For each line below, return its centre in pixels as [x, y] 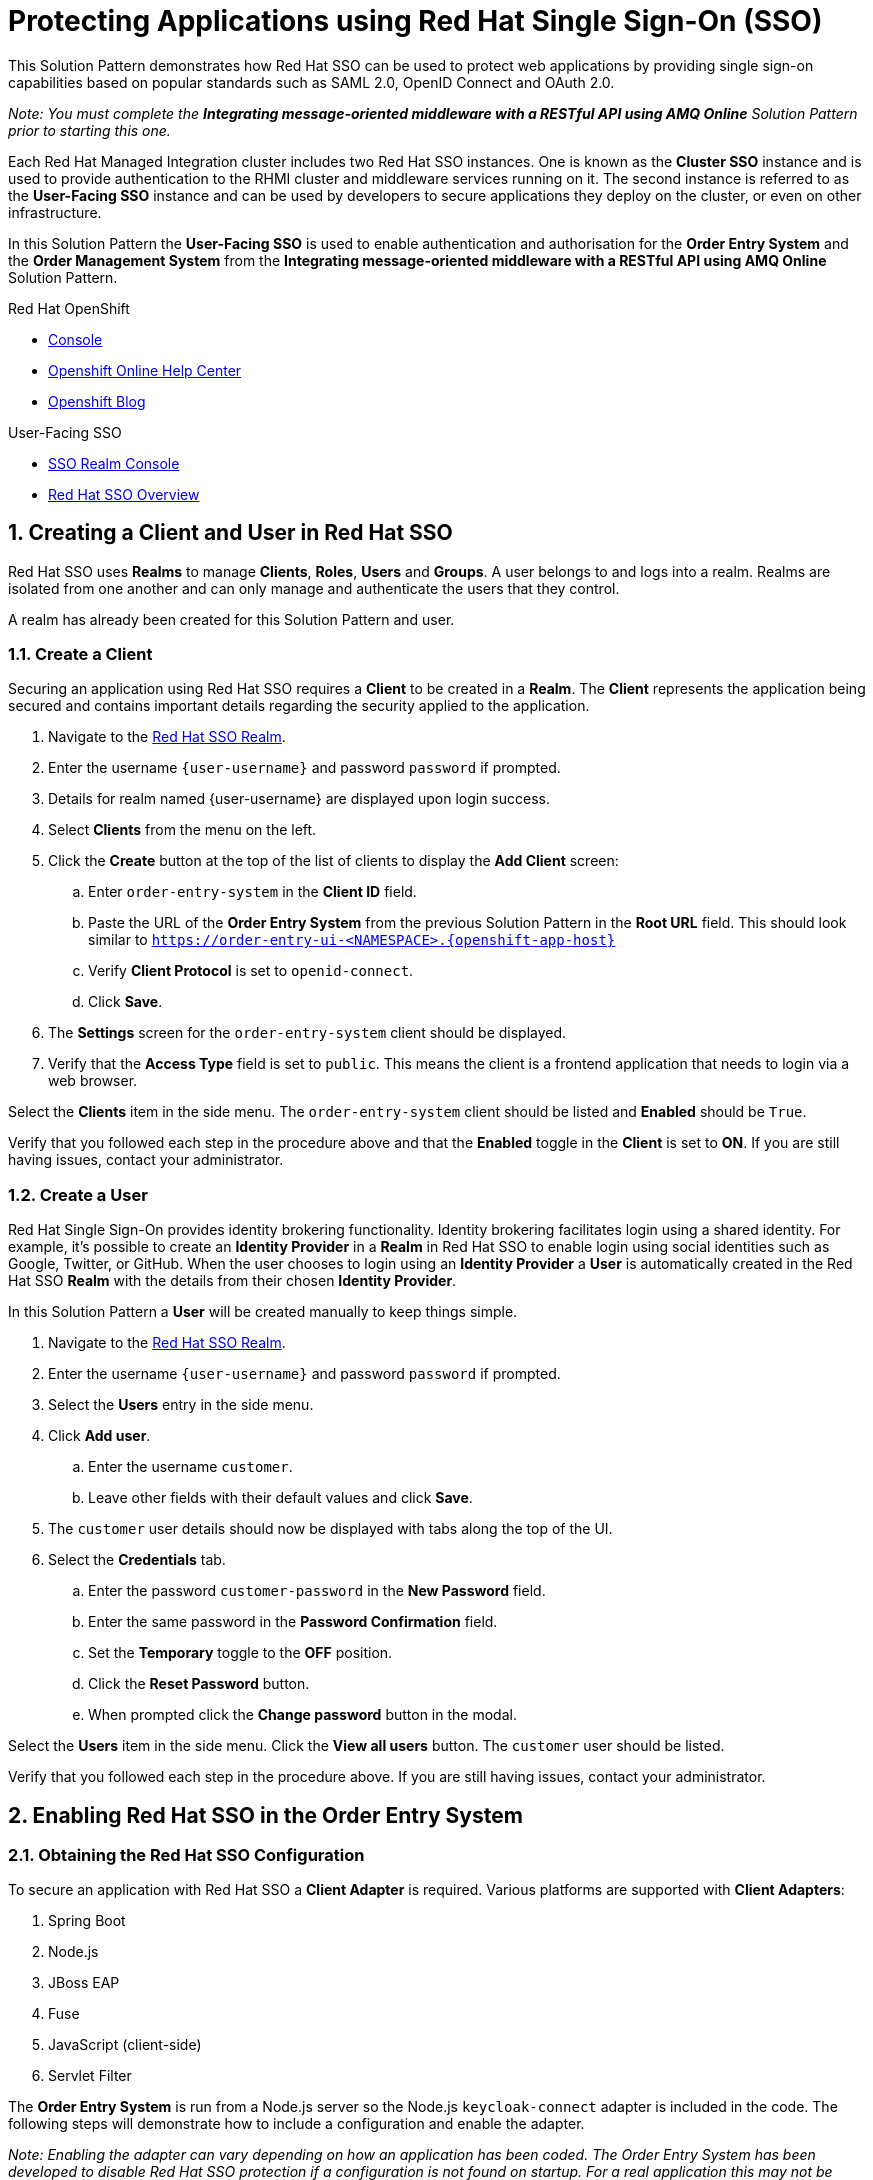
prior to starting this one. [89, 130]
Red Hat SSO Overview [124, 494]
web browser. [93, 1081]
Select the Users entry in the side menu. [181, 1405]
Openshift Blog [97, 401]
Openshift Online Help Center [145, 370]
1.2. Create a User [78, 1194]
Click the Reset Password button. [199, 1684]
